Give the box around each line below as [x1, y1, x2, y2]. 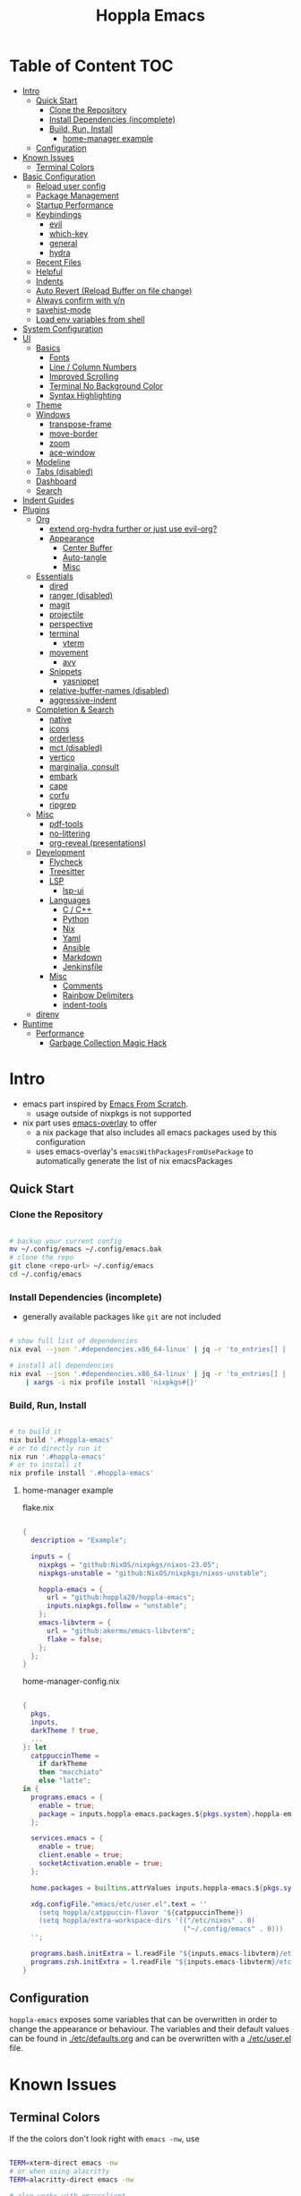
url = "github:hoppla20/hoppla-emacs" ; [46, 1593, 195, 1602]
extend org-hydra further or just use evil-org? [48, 523, 218, 534]
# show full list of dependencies [9, 1337, 139, 1346]
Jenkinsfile [62, 960, 103, 972]
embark [48, 771, 78, 781]
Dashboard [35, 476, 77, 487]
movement [48, 647, 89, 658]
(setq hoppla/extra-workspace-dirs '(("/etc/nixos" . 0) [39, 1916, 256, 1925]
